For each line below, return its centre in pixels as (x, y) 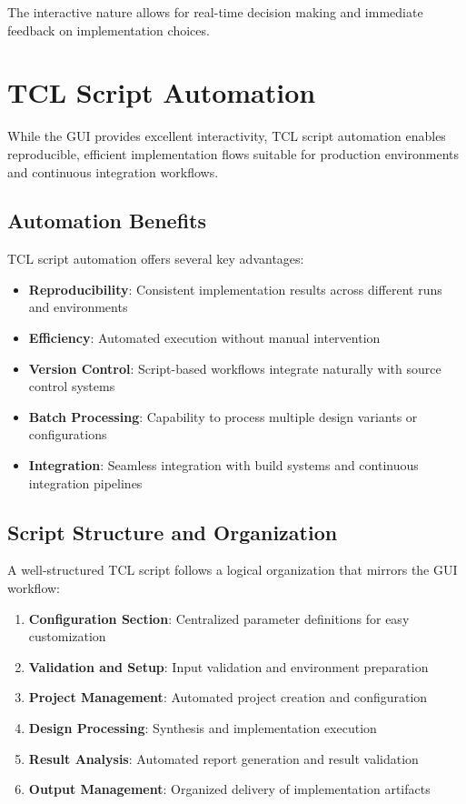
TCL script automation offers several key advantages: (156, 259)
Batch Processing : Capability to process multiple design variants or (223, 416)
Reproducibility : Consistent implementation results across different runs (235, 289)
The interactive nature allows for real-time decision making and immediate (215, 12)
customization (67, 636)
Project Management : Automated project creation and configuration (228, 697)
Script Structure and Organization (173, 532)
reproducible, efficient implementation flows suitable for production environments (233, 153)
